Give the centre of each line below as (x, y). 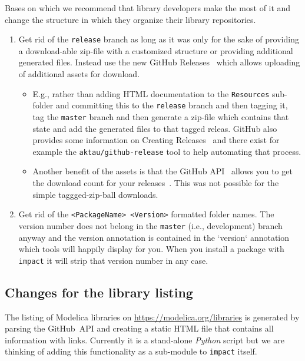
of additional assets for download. (79, 74)
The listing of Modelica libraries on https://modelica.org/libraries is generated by (152, 317)
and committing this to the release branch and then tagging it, (172, 105)
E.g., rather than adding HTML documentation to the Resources (151, 93)
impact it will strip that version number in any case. (113, 260)
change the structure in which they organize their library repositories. (130, 19)
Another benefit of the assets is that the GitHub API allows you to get (163, 171)
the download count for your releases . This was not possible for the (156, 183)
